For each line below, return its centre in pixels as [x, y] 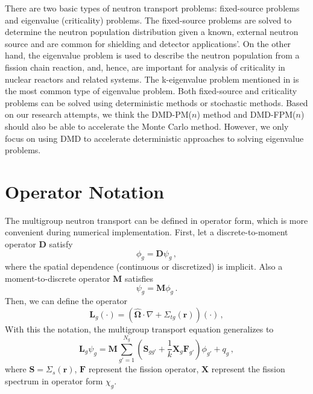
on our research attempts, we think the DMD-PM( [99, 114]
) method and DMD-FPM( [246, 114]
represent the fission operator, [144, 369]
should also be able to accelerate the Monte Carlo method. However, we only [147, 126]
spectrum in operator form [54, 380]
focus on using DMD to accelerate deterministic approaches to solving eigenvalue [154, 138]
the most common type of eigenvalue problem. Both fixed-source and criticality [151, 91]
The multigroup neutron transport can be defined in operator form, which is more [156, 220]
